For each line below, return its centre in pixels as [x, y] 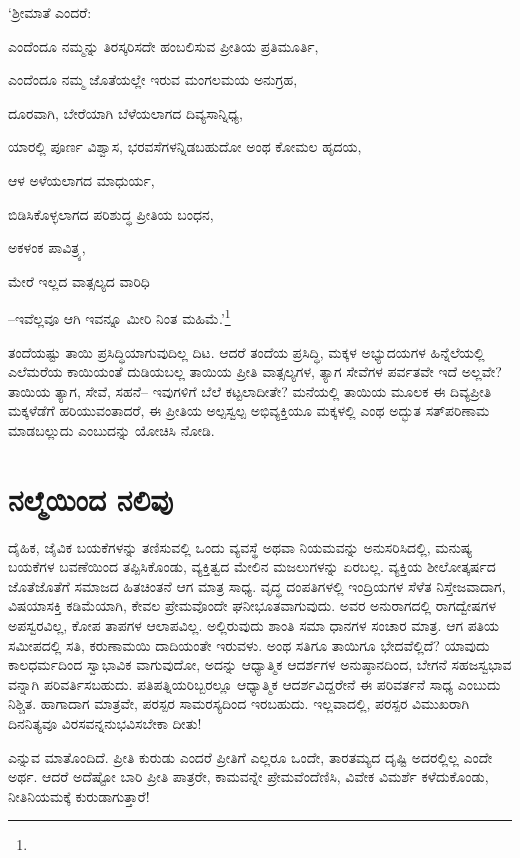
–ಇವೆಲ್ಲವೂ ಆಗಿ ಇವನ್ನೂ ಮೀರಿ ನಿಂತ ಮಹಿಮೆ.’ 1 [119, 316]
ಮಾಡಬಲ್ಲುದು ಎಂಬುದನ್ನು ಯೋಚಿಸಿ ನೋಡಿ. [111, 429]
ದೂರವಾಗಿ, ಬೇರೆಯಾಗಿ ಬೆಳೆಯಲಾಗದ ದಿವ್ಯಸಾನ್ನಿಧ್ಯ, [125, 112]
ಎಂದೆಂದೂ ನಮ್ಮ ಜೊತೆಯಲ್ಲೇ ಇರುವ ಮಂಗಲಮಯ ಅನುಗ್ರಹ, [153, 79]
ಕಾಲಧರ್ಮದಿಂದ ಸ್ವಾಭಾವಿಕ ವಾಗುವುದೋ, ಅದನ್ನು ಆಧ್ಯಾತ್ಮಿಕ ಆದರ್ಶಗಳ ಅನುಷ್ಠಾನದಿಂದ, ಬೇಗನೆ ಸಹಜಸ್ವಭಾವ [260, 664]
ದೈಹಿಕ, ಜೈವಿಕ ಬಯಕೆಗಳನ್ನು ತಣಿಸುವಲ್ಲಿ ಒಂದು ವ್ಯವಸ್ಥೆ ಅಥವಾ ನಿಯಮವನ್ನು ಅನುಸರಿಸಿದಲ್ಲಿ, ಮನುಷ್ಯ [240, 546]
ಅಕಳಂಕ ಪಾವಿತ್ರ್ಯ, [47, 247]
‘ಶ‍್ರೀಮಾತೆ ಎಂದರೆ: [50, 12]
